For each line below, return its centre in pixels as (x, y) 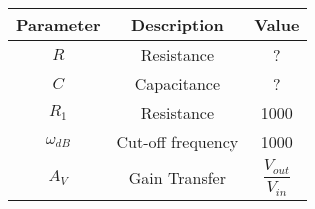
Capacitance (177, 83)
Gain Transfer (177, 177)
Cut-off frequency (177, 141)
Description (177, 24)
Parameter (58, 24)
